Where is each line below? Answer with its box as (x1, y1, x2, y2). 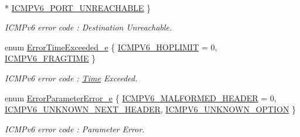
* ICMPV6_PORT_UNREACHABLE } (5, 1, 151, 13)
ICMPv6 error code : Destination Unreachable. (5, 21, 172, 33)
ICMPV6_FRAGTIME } (5, 52, 96, 64)
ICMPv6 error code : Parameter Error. (5, 122, 145, 135)
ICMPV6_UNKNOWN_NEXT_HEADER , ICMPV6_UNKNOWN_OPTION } (5, 103, 296, 115)
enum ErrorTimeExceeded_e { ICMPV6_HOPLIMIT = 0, (5, 40, 217, 53)
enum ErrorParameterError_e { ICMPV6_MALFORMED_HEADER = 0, (5, 91, 277, 104)
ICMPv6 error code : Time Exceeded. (5, 71, 138, 84)
